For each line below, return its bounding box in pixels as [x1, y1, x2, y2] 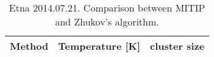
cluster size [150, 39, 205, 53]
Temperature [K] [58, 39, 141, 53]
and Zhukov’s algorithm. [55, 15, 159, 29]
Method [10, 39, 49, 53]
